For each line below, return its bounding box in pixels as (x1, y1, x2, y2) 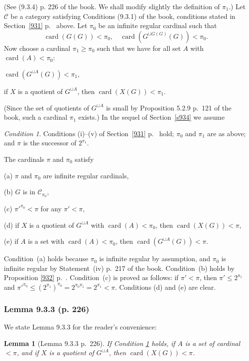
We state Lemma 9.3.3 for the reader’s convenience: (4, 322, 157, 332)
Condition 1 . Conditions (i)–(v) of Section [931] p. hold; (4, 128, 174, 138)
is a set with (28, 236, 64, 246)
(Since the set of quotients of (4, 102, 89, 112)
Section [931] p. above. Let (4, 20, 88, 31)
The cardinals (4, 154, 45, 164)
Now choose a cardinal (4, 43, 70, 53)
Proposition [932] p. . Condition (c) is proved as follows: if (4, 272, 179, 283)
